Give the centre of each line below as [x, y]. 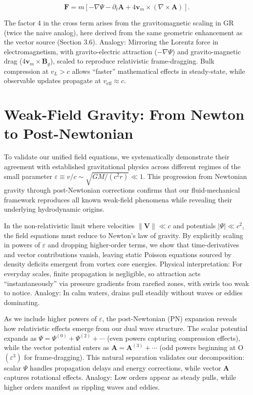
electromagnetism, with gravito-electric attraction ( [81, 51]
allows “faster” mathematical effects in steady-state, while [158, 71]
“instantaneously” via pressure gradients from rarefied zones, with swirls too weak [126, 283]
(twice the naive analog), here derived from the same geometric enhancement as [123, 32]
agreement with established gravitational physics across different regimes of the [122, 166]
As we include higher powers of [50, 318]
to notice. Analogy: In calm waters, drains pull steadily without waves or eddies [123, 293]
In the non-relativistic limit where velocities [69, 226]
